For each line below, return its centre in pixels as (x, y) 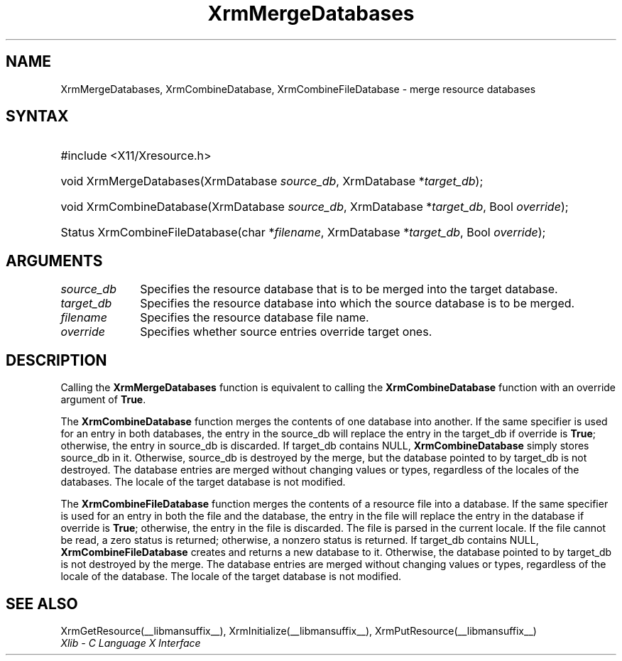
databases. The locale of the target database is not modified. (203, 482)
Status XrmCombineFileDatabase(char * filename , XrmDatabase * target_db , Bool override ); (303, 233)
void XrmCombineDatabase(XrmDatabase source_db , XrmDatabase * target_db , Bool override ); (315, 207)
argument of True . (103, 400)
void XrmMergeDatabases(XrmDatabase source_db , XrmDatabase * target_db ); (272, 181)
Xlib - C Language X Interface (131, 643)
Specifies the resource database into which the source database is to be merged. (358, 304)
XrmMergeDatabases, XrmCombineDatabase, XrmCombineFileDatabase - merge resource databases (298, 89)
